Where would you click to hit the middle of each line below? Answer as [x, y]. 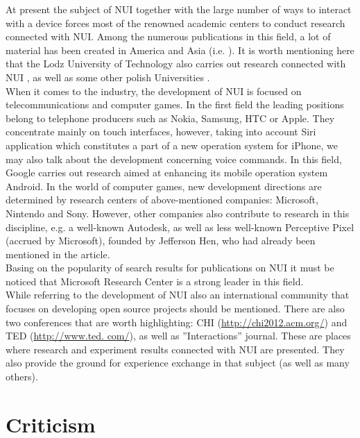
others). [22, 377]
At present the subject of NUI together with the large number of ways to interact [179, 9]
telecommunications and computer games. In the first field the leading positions [175, 104]
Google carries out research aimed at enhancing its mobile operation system [167, 172]
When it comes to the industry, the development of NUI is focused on [154, 91]
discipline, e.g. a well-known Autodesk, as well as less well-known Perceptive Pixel [180, 227]
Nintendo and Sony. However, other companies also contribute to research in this [178, 213]
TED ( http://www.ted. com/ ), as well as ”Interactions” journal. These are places [178, 336]
